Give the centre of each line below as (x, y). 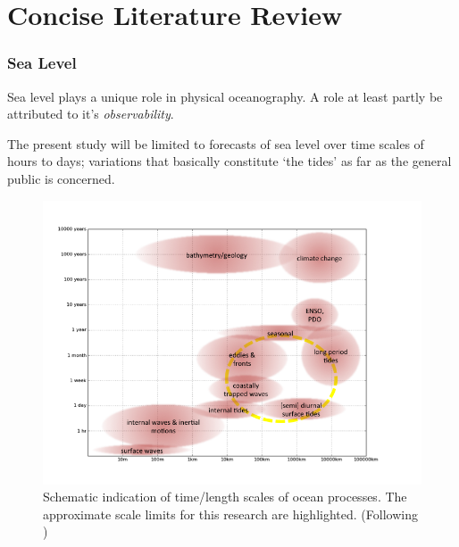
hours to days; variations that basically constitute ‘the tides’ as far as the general (229, 161)
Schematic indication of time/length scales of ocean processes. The (225, 497)
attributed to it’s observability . (91, 114)
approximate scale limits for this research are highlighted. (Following (230, 514)
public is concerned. (61, 178)
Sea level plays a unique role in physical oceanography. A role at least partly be (225, 96)
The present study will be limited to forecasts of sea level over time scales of (216, 143)
